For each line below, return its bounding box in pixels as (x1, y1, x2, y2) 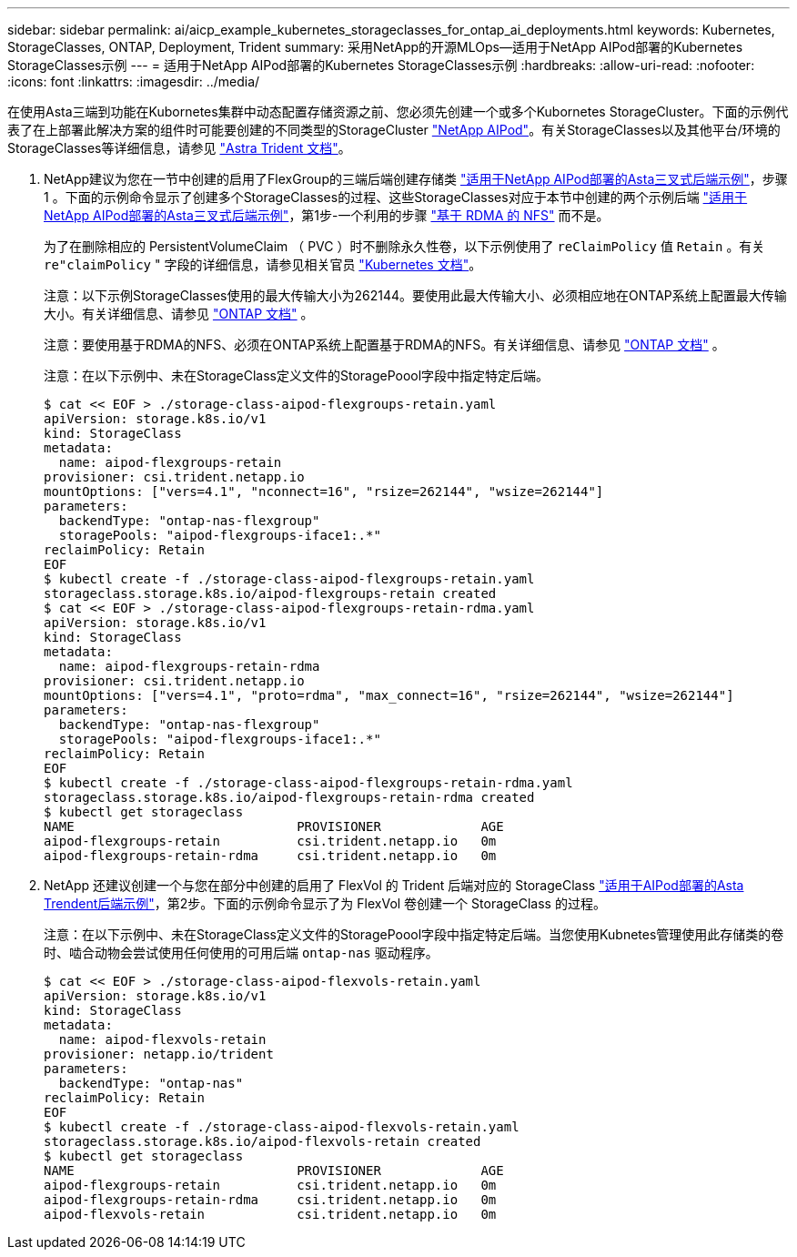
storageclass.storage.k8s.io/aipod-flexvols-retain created (44, 1134, 481, 1149)
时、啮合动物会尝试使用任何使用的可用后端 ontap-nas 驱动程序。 (44, 945, 439, 960)
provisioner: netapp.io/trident (44, 1047, 274, 1061)
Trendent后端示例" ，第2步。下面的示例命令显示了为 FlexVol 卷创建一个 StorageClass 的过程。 (44, 896, 606, 911)
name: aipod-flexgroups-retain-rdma (58, 659, 320, 674)
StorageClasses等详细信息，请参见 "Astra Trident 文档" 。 (7, 140, 351, 156)
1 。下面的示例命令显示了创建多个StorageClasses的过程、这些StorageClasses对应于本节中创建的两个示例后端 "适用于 (44, 189, 748, 205)
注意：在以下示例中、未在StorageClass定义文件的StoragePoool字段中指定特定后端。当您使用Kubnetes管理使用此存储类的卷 (44, 927, 784, 942)
